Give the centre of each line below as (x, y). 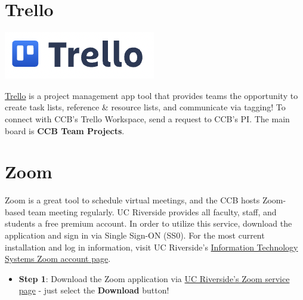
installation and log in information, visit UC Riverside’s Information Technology (151, 247)
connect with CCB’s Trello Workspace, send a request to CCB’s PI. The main (147, 118)
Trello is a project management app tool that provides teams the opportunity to (151, 95)
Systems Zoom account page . (58, 259)
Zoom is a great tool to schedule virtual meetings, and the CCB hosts (132, 200)
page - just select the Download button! (94, 290)
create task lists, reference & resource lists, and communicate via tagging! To (145, 107)
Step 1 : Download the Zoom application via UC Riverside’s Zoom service (154, 278)
